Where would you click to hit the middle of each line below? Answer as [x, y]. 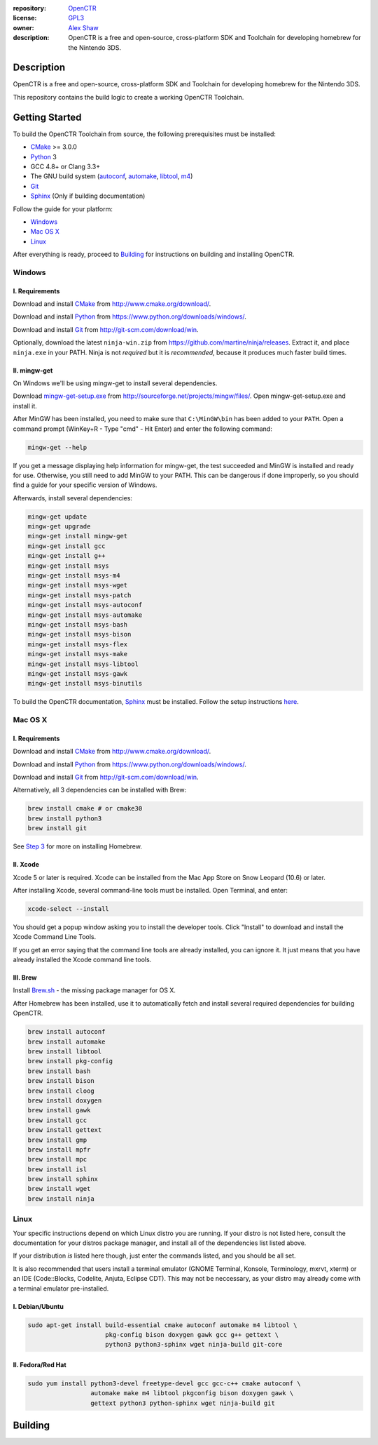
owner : [23, 27]
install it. [25, 406]
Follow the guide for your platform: [63, 209]
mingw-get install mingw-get [78, 536]
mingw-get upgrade [59, 527]
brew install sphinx [63, 1179]
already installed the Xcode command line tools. [82, 960]
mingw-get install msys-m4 [74, 575]
